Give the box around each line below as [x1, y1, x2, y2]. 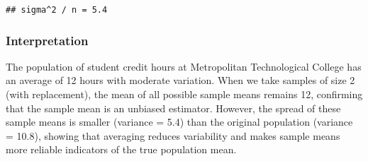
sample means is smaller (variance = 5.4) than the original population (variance [6, 114, 353, 129]
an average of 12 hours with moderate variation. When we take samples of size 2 [6, 73, 355, 88]
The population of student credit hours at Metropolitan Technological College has [6, 59, 362, 73]
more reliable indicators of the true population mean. [6, 142, 237, 157]
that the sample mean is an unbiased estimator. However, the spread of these [6, 100, 341, 115]
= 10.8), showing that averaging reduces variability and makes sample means [6, 128, 340, 143]
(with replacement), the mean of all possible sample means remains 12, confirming [6, 87, 363, 102]
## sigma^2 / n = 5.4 [6, 5, 108, 15]
